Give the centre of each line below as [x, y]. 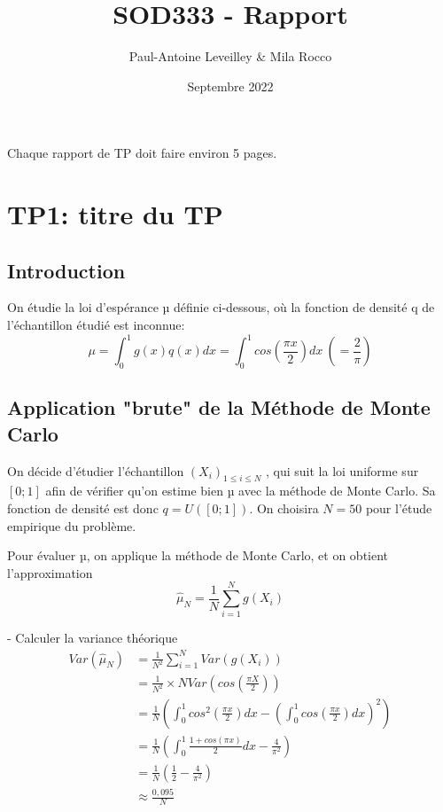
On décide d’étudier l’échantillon [96, 470]
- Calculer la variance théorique [93, 638]
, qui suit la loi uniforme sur [342, 470]
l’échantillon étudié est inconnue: [96, 325]
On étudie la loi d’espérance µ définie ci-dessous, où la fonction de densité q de [221, 307]
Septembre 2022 [230, 86]
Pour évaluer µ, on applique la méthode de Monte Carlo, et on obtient [198, 555]
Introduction [66, 270]
